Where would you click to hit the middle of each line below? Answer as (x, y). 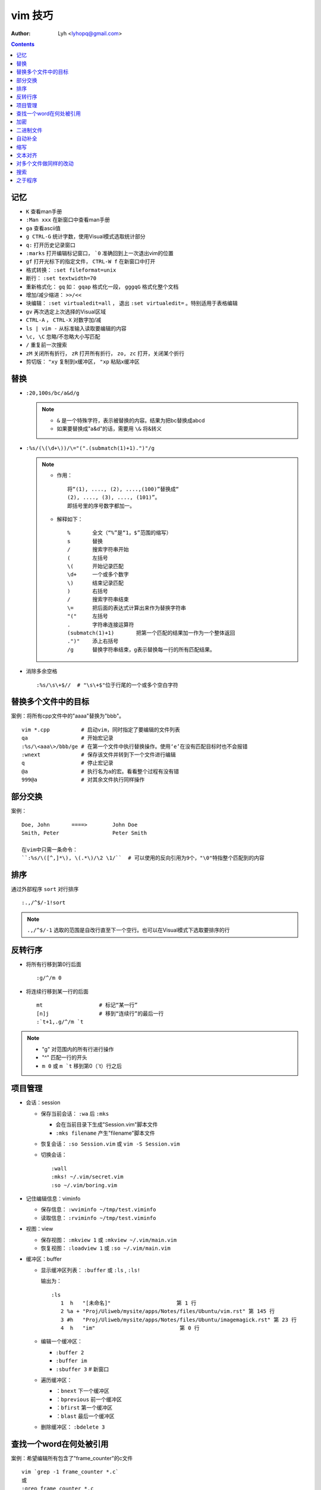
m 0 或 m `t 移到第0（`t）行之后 (82, 1066)
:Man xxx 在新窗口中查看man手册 (68, 220)
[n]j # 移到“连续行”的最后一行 (100, 1013)
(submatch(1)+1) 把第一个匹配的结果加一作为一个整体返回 (151, 633)
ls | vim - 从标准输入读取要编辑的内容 (76, 328)
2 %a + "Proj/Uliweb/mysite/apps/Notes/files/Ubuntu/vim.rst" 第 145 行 (168, 1311)
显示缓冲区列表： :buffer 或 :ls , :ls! (91, 1270)
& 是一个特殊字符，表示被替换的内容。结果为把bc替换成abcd (131, 420)
